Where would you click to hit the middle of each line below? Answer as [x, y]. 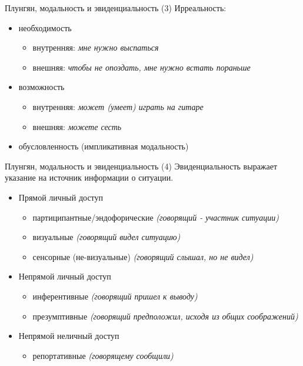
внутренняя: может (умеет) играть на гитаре [118, 106]
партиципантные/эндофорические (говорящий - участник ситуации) [156, 217]
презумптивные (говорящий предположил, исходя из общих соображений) [165, 316]
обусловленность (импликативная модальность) [104, 146]
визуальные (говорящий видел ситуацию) [106, 237]
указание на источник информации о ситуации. [89, 177]
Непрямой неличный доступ [69, 336]
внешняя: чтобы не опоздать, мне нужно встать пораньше [141, 67]
